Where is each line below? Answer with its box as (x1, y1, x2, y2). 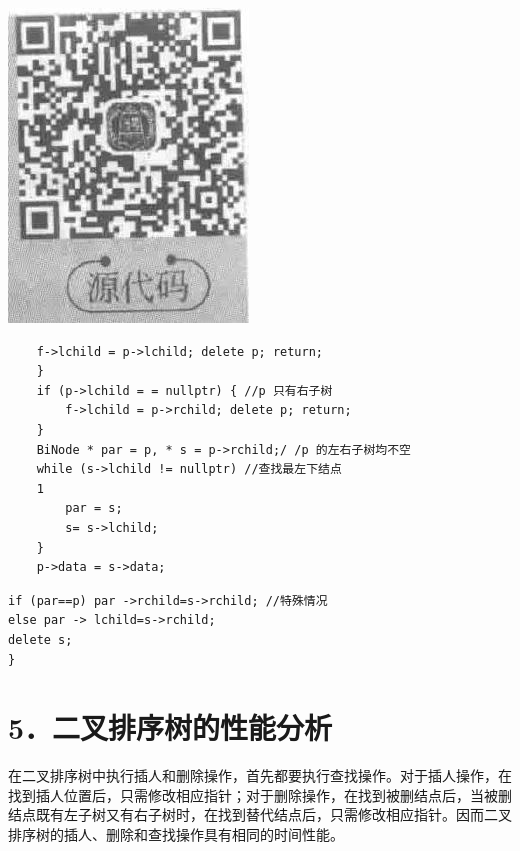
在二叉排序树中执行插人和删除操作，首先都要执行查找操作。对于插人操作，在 (8, 765, 512, 786)
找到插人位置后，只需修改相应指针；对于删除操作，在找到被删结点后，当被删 (8, 784, 512, 805)
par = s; (65, 501, 123, 516)
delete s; (8, 632, 73, 647)
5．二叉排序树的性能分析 (8, 707, 333, 748)
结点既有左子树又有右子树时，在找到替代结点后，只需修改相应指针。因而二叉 (8, 804, 512, 825)
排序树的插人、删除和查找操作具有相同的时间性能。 (8, 824, 344, 844)
